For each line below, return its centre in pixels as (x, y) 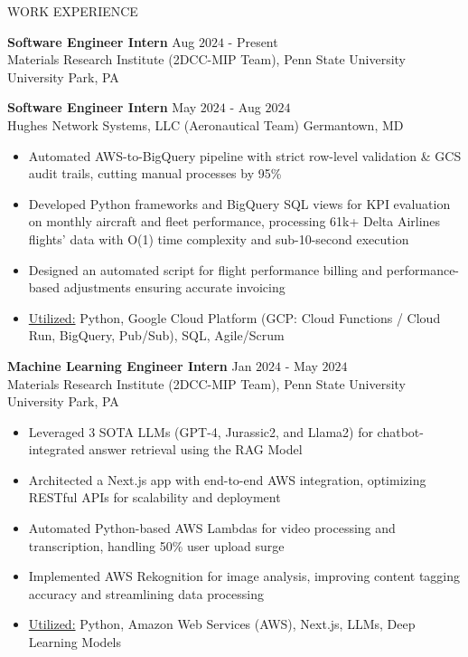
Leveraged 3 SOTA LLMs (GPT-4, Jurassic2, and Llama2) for (201, 431)
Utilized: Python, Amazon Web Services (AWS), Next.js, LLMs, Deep (222, 624)
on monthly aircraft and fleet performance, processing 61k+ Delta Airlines (234, 221)
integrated (56, 449)
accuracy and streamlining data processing (146, 593)
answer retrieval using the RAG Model (196, 449)
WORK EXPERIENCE (73, 11)
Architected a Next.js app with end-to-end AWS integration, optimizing (227, 479)
